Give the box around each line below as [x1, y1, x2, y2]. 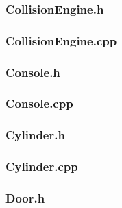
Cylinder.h [5, 126, 65, 143]
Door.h [5, 189, 45, 206]
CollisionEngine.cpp [5, 32, 117, 49]
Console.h [5, 63, 60, 80]
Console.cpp [5, 95, 73, 112]
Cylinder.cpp [5, 158, 78, 175]
